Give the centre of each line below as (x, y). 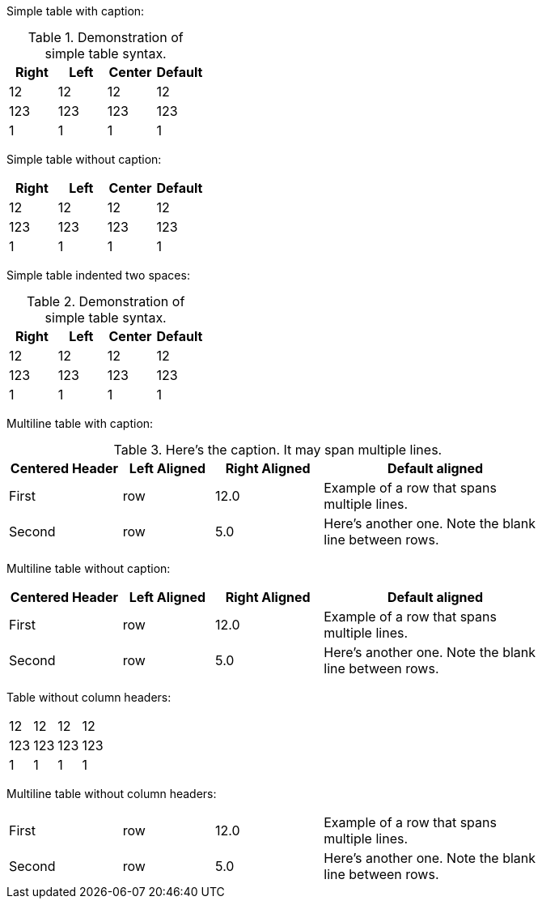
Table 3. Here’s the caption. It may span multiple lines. (278, 450)
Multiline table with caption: (80, 423)
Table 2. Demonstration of (106, 301)
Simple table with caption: (76, 11)
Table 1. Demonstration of (106, 37)
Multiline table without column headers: (112, 794)
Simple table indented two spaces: (98, 275)
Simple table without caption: (84, 159)
